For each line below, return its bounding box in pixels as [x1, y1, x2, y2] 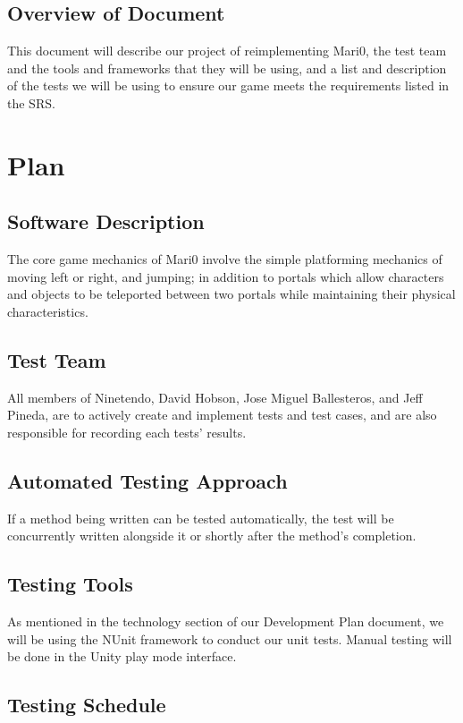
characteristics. [7, 302, 88, 320]
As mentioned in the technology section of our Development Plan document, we [7, 612, 444, 631]
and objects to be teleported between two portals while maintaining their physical [7, 285, 456, 303]
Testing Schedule [7, 691, 166, 719]
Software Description [7, 208, 205, 235]
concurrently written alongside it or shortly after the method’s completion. [7, 526, 417, 545]
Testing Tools [7, 570, 133, 598]
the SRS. [7, 93, 55, 112]
